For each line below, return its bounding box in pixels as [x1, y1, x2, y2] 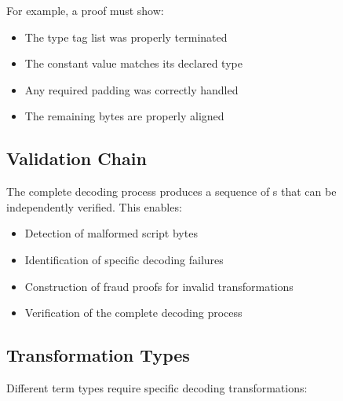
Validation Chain [6, 146, 147, 171]
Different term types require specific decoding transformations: [6, 379, 308, 395]
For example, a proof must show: [6, 2, 164, 18]
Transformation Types [6, 343, 190, 367]
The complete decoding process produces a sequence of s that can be [6, 183, 337, 200]
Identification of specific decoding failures [24, 251, 224, 267]
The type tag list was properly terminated [24, 28, 228, 45]
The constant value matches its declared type [24, 55, 243, 72]
